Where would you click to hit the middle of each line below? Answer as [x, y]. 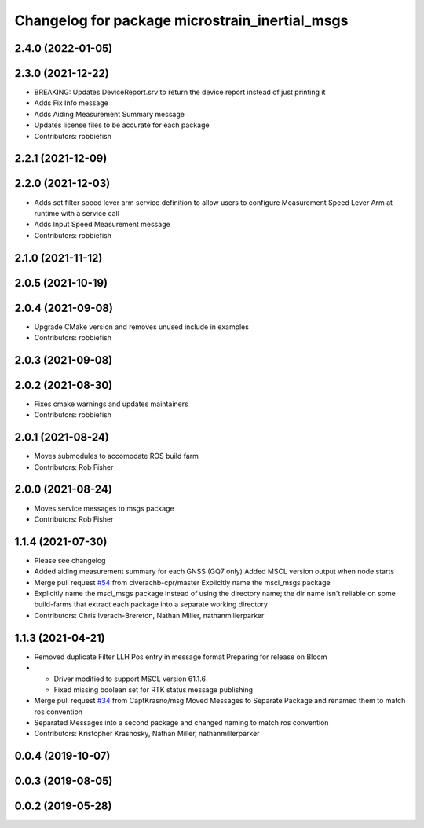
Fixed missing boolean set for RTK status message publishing [154, 689]
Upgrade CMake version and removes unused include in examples [141, 327]
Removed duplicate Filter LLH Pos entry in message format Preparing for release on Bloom [181, 657]
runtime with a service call [77, 213]
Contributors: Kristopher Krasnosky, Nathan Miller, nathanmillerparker [147, 734]
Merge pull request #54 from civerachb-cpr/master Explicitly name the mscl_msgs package [182, 582]
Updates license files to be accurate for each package [122, 125]
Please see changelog [70, 560]
